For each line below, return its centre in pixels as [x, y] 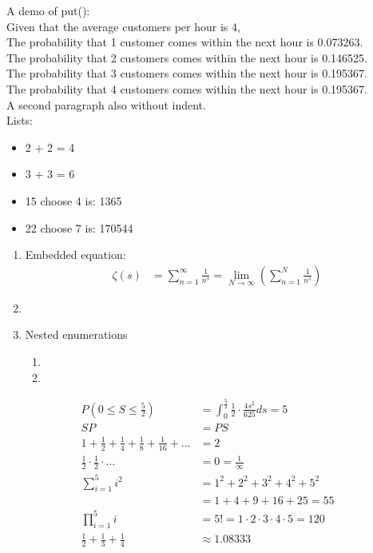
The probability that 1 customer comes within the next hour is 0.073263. [185, 42]
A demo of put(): [48, 10]
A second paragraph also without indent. [106, 104]
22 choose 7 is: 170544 [79, 227]
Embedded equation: [75, 255]
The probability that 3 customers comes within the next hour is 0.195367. [187, 73]
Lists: [20, 120]
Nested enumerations [76, 334]
